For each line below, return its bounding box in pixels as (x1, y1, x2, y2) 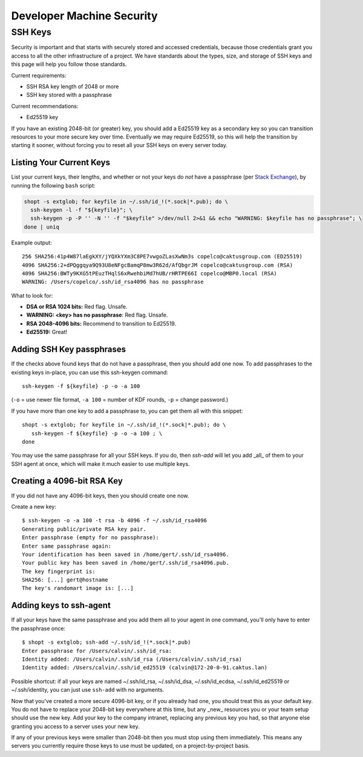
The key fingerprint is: (22, 568, 96, 575)
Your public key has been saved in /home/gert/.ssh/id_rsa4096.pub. (22, 560, 229, 566)
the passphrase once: (11, 624, 66, 632)
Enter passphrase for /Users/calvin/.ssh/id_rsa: (22, 647, 172, 654)
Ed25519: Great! (26, 329, 68, 336)
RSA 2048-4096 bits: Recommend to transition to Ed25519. (26, 320, 177, 327)
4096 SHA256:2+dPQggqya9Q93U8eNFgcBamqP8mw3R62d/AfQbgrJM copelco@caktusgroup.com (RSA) (22, 261, 293, 269)
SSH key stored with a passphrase (26, 91, 112, 99)
